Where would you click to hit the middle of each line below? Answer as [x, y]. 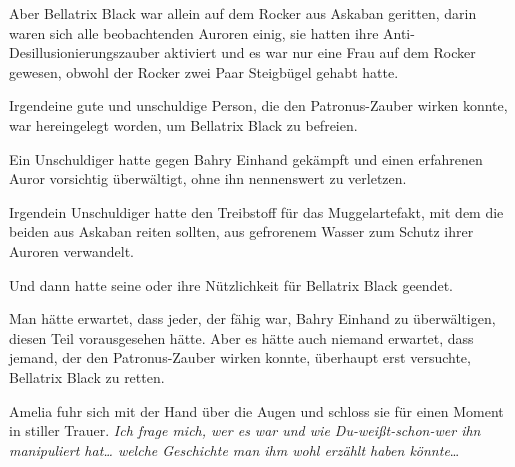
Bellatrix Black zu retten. [87, 376]
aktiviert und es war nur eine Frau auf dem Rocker [320, 52]
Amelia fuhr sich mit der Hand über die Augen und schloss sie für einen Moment [256, 410]
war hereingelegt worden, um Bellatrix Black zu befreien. [183, 124]
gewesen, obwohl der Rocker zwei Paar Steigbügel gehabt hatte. [204, 71]
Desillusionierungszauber [84, 52]
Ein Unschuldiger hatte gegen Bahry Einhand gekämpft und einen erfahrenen [246, 158]
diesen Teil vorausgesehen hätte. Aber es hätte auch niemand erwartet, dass [241, 337]
